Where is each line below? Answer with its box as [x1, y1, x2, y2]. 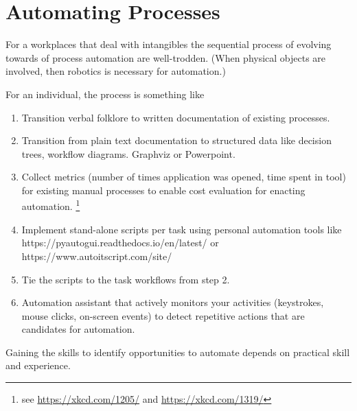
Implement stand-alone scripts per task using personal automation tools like [21, 222, 342, 236]
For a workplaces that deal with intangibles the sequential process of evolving [5, 37, 332, 51]
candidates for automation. [21, 322, 135, 336]
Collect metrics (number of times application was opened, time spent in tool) [21, 169, 346, 184]
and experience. [5, 358, 71, 373]
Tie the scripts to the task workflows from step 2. [21, 272, 230, 286]
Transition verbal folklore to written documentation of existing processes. [21, 110, 330, 124]
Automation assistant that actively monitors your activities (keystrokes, [21, 295, 324, 309]
